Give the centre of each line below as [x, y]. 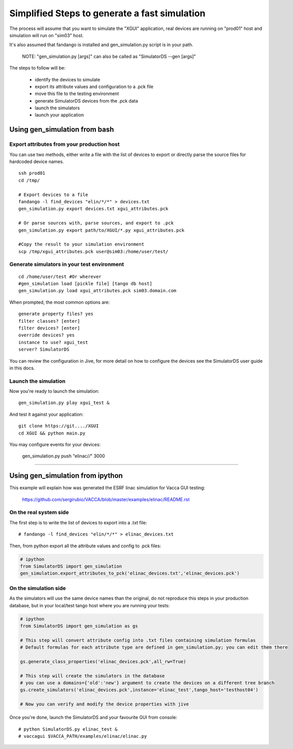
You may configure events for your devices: [55, 445]
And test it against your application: [46, 414]
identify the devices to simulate [68, 79]
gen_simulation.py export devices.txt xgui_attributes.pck [93, 209]
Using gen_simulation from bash [62, 130]
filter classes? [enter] [49, 321]
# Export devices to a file [53, 195]
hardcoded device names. [37, 162]
